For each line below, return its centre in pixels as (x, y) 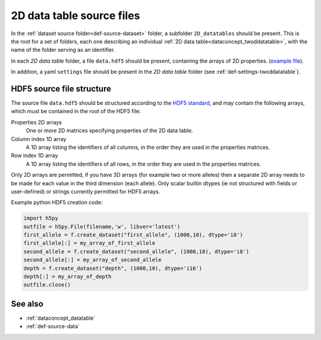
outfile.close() (47, 285)
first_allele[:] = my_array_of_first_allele (89, 243)
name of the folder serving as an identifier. (63, 50)
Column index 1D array (39, 139)
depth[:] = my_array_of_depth (67, 277)
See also (27, 304)
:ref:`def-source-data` (53, 326)
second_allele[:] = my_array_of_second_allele (92, 260)
